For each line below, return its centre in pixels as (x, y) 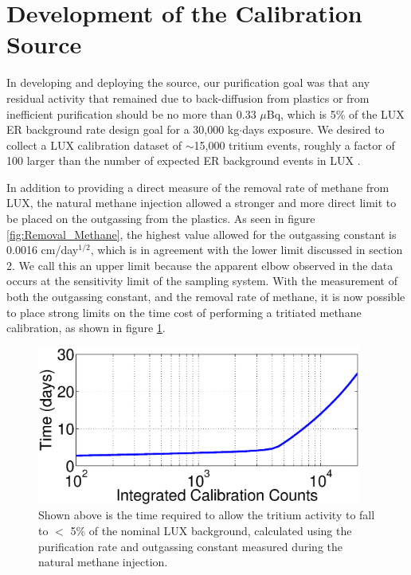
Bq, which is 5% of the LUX (335, 113)
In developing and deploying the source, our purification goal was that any (188, 82)
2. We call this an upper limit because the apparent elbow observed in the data (200, 265)
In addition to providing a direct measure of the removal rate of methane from (198, 187)
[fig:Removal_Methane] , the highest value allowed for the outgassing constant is (202, 234)
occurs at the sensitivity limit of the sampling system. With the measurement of (202, 281)
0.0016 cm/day (43, 250)
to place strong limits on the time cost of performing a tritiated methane (184, 312)
